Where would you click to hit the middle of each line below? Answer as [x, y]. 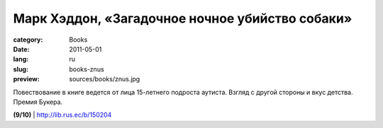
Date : [21, 49]
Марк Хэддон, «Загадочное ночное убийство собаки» [183, 18]
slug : [21, 69]
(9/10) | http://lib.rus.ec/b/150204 [62, 115]
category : [28, 40]
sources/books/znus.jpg [105, 79]
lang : [21, 59]
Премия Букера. [38, 102]
